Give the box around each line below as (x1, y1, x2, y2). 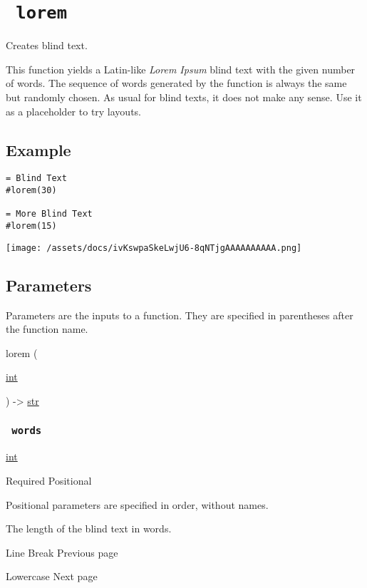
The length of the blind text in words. (6, 521, 172, 536)
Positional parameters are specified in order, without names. (6, 497, 269, 512)
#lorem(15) (6, 221, 57, 232)
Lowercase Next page (6, 569, 98, 584)
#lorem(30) (6, 185, 57, 196)
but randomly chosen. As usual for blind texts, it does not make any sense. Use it (6, 90, 362, 105)
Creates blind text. (6, 38, 88, 53)
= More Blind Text (6, 209, 93, 220)
